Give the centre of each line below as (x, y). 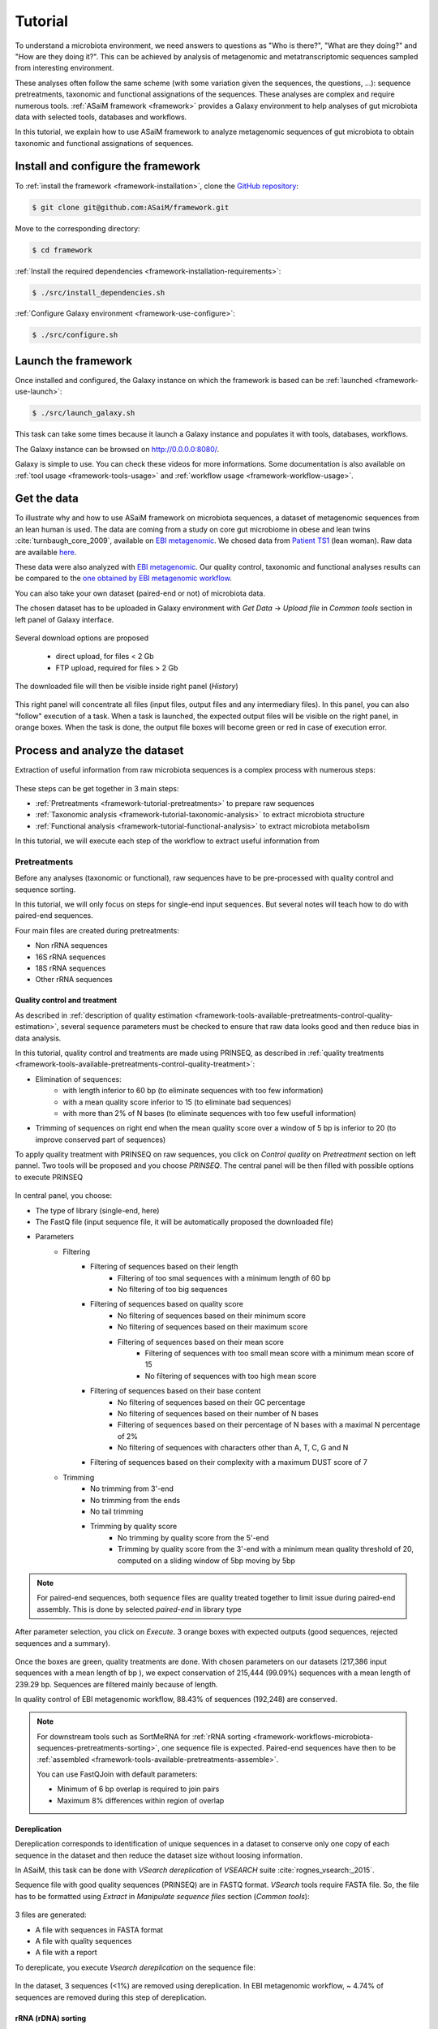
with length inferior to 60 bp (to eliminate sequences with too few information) (193, 1091)
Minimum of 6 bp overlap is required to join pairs (138, 1789)
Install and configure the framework (107, 166)
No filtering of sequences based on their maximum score (213, 1327)
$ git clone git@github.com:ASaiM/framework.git (131, 207)
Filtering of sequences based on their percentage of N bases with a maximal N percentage (269, 1425)
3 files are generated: (51, 1915)
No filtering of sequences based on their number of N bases (219, 1413)
